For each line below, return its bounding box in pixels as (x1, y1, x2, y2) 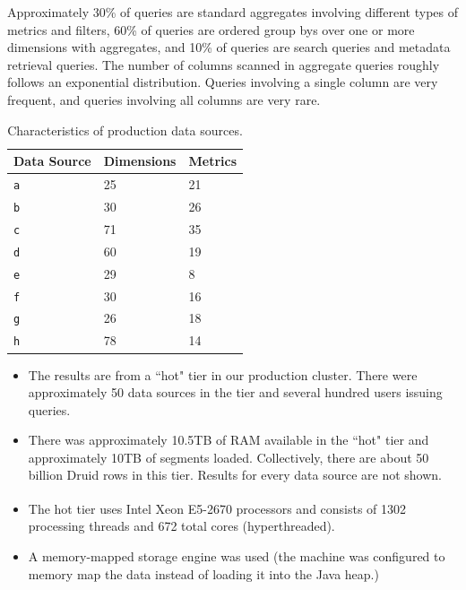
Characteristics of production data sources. (7, 120, 243, 139)
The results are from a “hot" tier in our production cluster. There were (28, 365, 418, 384)
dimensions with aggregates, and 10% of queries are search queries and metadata (7, 38, 451, 56)
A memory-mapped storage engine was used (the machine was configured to (28, 546, 445, 565)
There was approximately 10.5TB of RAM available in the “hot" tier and (28, 430, 429, 449)
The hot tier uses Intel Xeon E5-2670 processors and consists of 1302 (28, 499, 407, 517)
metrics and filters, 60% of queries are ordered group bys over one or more (7, 20, 415, 39)
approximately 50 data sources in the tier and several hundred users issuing (28, 383, 443, 402)
